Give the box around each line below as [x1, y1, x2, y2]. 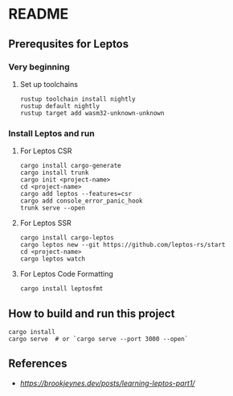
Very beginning [8, 61, 70, 73]
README [8, 5, 69, 23]
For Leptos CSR [19, 146, 72, 156]
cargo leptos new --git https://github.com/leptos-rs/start [19, 241, 226, 249]
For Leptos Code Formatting [19, 269, 114, 279]
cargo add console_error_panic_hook [19, 197, 143, 206]
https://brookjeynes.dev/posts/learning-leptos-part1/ [19, 378, 195, 388]
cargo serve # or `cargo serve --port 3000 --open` [8, 335, 189, 343]
